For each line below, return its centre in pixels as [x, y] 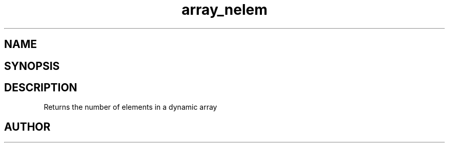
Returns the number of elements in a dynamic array [130, 107]
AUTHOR [27, 127]
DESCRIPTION [41, 88]
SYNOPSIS [32, 66]
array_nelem [224, 10]
